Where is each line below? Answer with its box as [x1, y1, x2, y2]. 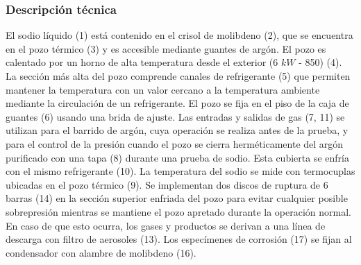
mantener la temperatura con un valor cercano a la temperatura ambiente [6, 82, 320, 96]
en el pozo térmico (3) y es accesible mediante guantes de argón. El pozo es [6, 41, 326, 55]
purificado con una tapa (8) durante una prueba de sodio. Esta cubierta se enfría [6, 150, 349, 164]
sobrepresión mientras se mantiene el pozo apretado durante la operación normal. [6, 204, 351, 219]
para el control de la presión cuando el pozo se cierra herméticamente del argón [6, 136, 344, 151]
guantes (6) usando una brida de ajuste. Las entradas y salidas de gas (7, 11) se [6, 109, 345, 123]
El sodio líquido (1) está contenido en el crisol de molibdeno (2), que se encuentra [6, 28, 353, 42]
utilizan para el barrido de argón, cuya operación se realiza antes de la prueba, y [6, 123, 349, 137]
